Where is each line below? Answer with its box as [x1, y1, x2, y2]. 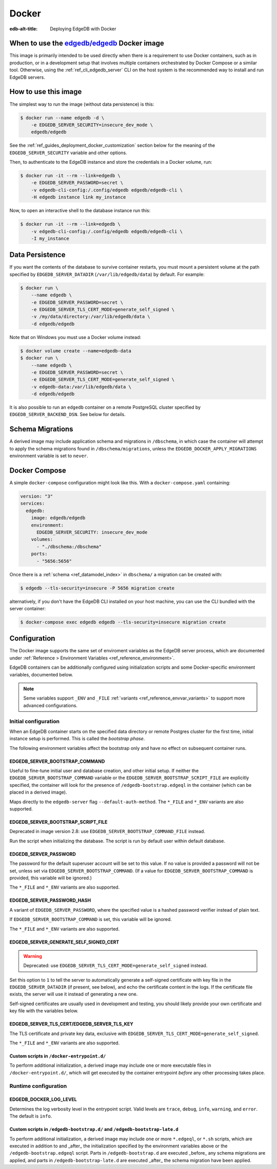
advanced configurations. [23, 702, 78, 708]
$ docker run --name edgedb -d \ [20, 115, 105, 121]
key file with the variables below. [9, 1008, 79, 1014]
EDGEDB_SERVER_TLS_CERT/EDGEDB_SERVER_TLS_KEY [9, 1021, 133, 1027]
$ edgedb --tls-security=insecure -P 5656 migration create [20, 585, 175, 591]
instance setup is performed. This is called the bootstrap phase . [9, 736, 145, 742]
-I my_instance [31, 235, 69, 241]
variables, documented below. [9, 671, 73, 677]
